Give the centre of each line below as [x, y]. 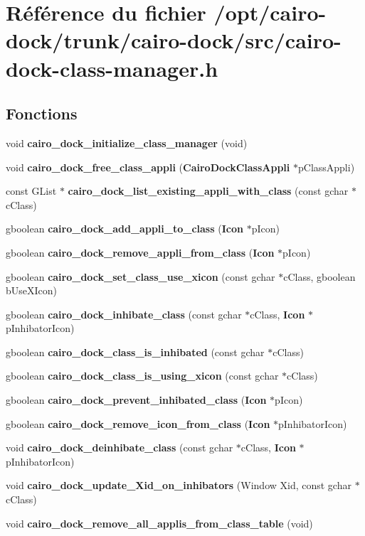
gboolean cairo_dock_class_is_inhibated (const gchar [135, 352]
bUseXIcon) [32, 290]
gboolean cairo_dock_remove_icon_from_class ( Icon [138, 423]
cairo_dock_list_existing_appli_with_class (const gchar [208, 191]
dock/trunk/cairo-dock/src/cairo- [174, 40]
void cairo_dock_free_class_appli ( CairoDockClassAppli [148, 167]
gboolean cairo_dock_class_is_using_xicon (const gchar [142, 376]
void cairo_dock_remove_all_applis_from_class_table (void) [159, 523]
